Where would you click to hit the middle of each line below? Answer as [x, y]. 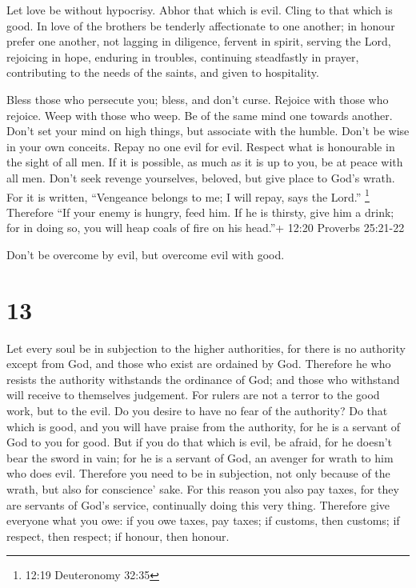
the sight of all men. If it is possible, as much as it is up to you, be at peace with [205, 162]
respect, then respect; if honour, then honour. [118, 536]
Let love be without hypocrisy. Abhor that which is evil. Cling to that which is [200, 10]
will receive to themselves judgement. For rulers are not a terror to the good [193, 395]
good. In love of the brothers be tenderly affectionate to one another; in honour [201, 25]
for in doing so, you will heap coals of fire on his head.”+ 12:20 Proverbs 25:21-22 [206, 228]
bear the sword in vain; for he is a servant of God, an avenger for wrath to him [200, 457]
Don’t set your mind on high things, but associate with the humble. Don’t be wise [208, 131]
